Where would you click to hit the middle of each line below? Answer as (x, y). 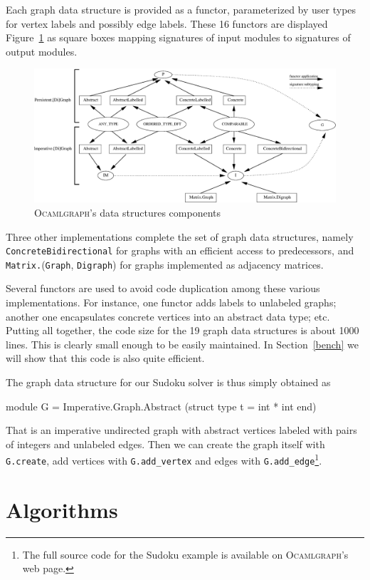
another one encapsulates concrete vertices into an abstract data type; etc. (168, 316)
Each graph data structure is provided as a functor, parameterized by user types (181, 9)
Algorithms (62, 509)
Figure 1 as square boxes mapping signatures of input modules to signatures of (178, 37)
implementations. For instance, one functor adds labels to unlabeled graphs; (171, 302)
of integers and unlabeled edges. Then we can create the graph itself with (165, 444)
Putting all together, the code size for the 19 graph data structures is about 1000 (183, 330)
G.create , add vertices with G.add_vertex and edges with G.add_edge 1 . (164, 460)
